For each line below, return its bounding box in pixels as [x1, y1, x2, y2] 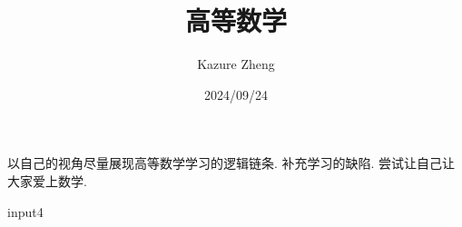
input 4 [7, 202, 44, 221]
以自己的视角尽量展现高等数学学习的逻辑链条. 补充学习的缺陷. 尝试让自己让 [7, 153, 456, 173]
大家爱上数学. [7, 171, 87, 190]
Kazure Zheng [197, 54, 275, 74]
